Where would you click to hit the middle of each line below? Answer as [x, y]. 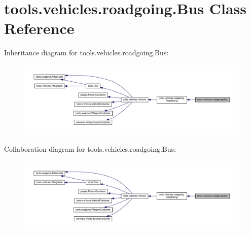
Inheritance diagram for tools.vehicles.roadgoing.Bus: [86, 53]
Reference [39, 28]
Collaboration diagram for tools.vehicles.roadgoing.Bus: [90, 148]
